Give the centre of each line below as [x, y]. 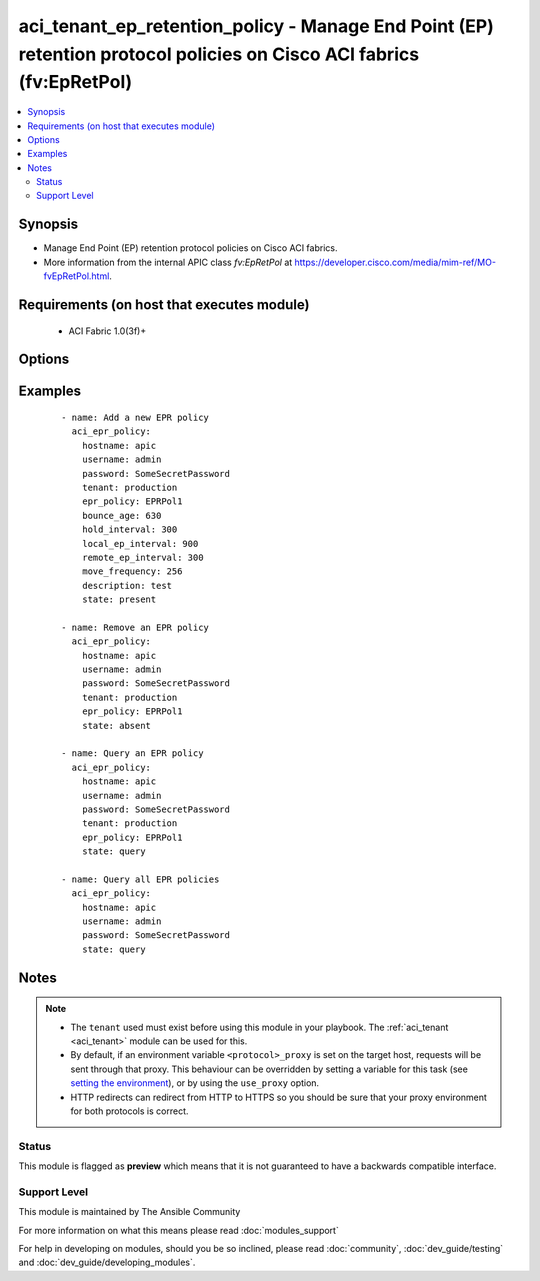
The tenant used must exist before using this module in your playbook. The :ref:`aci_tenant [259, 1027]
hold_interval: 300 [129, 529]
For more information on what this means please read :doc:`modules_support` [178, 1230]
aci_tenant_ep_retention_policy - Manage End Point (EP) [256, 26]
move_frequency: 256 [132, 571]
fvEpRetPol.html [76, 276]
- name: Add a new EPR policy [135, 417]
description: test [127, 585]
